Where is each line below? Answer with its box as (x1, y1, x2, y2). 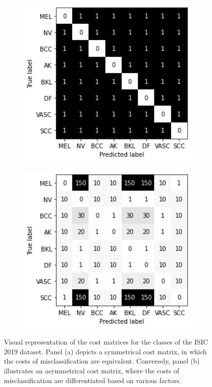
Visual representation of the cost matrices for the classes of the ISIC (4, 337, 208, 347)
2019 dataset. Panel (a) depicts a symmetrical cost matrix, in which (4, 346, 207, 356)
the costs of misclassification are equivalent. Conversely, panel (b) (4, 356, 200, 366)
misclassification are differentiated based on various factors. (4, 375, 182, 385)
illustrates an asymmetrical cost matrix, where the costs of (4, 366, 179, 376)
